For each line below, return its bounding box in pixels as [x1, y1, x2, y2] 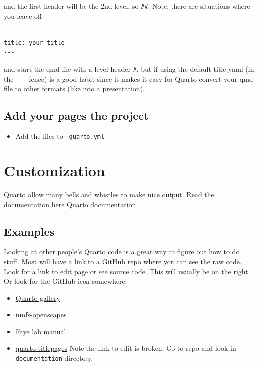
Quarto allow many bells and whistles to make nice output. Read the [4, 189, 214, 199]
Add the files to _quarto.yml [15, 131, 105, 141]
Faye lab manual [15, 326, 66, 336]
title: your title [4, 39, 65, 46]
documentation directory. [15, 353, 93, 363]
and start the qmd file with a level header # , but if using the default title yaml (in [4, 64, 254, 74]
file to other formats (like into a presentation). [4, 83, 145, 94]
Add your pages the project [4, 108, 149, 123]
